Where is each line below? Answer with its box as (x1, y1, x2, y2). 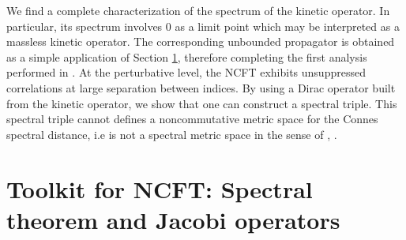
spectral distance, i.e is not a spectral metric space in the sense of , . (6, 126, 337, 142)
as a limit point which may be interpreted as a (175, 17, 400, 34)
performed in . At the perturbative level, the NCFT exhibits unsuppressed (6, 64, 366, 81)
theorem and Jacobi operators (6, 203, 340, 235)
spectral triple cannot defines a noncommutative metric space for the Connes (6, 111, 378, 127)
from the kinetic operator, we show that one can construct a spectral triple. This (6, 95, 397, 111)
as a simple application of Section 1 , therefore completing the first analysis (6, 48, 367, 65)
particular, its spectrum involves (6, 17, 163, 34)
